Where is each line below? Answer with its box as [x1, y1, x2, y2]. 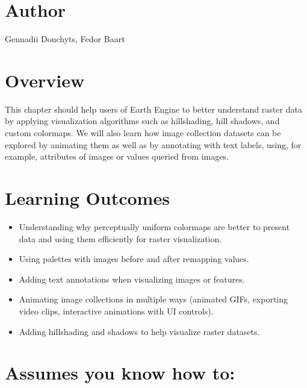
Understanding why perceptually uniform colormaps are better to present [19, 220, 290, 233]
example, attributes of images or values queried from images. [5, 150, 229, 163]
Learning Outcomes [5, 186, 170, 210]
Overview [5, 67, 85, 92]
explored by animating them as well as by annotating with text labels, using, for [5, 138, 302, 151]
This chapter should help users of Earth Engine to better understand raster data [5, 102, 302, 115]
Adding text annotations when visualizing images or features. [19, 272, 245, 285]
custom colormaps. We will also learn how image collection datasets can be [5, 127, 281, 139]
